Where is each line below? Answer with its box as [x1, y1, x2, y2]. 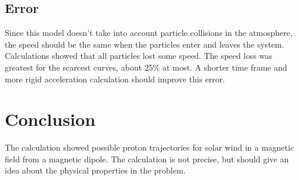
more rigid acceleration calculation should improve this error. [5, 72, 225, 85]
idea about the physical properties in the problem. [5, 164, 186, 176]
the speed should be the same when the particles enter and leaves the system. [5, 38, 284, 50]
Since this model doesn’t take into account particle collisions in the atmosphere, [5, 26, 293, 39]
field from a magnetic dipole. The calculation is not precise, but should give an [5, 152, 289, 165]
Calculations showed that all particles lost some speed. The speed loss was [5, 49, 273, 62]
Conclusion [5, 107, 96, 131]
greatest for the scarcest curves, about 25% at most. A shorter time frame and [5, 61, 287, 73]
